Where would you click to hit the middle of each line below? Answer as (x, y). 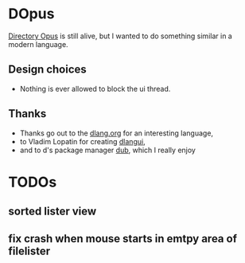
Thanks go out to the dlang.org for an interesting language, (116, 133)
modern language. (39, 44)
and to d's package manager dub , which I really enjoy (108, 150)
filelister (29, 251)
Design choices (48, 70)
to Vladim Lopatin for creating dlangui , (82, 141)
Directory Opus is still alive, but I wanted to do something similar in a (120, 36)
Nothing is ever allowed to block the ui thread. (95, 88)
